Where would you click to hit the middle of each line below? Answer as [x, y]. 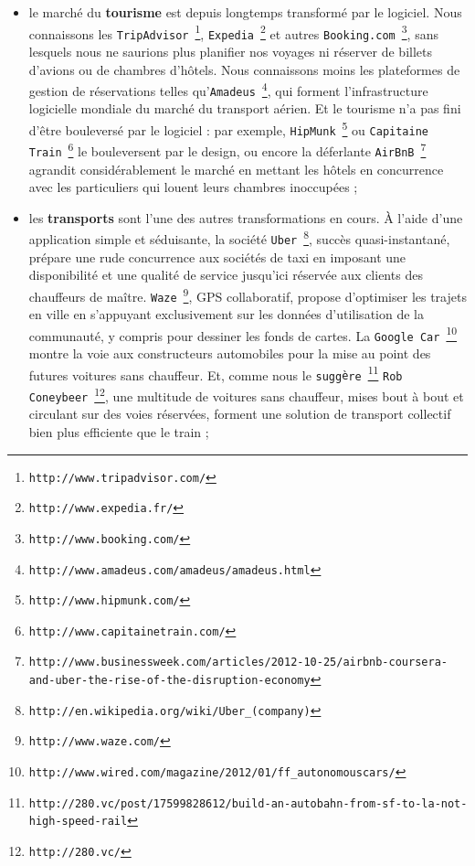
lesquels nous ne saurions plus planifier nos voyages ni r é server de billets [230, 51]
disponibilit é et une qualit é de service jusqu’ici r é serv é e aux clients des [226, 275]
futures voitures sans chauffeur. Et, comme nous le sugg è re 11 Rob [216, 373]
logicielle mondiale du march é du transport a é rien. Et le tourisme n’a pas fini [245, 108]
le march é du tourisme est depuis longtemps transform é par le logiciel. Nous [245, 12]
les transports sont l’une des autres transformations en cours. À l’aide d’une [246, 217]
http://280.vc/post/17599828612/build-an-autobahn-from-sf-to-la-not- [248, 803]
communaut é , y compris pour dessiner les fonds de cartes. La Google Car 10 [243, 334]
